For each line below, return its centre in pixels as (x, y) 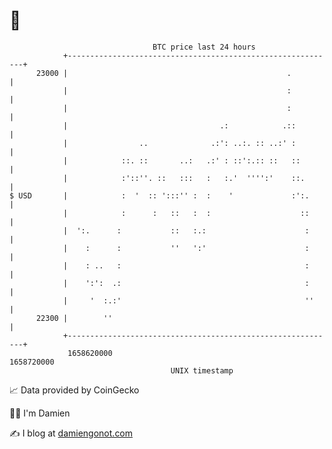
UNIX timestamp (202, 370)
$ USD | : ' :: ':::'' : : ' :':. (159, 195)
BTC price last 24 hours (204, 47)
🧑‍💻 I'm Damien (40, 413)
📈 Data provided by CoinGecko (74, 390)
